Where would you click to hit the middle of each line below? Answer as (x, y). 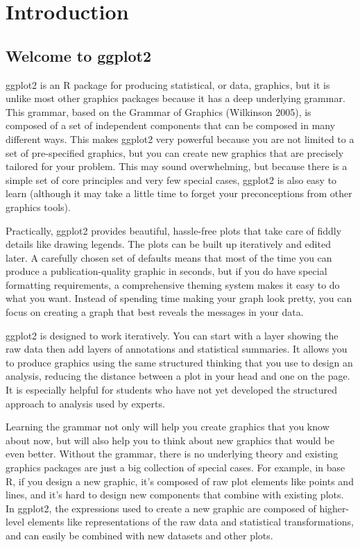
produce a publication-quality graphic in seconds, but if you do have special (166, 271)
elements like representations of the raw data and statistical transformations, (190, 522)
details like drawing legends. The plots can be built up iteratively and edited (168, 244)
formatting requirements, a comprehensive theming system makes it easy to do (173, 284)
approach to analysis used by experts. (85, 403)
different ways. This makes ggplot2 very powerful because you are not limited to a (180, 138)
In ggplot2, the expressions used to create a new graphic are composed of (161, 508)
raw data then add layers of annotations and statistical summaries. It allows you (177, 349)
